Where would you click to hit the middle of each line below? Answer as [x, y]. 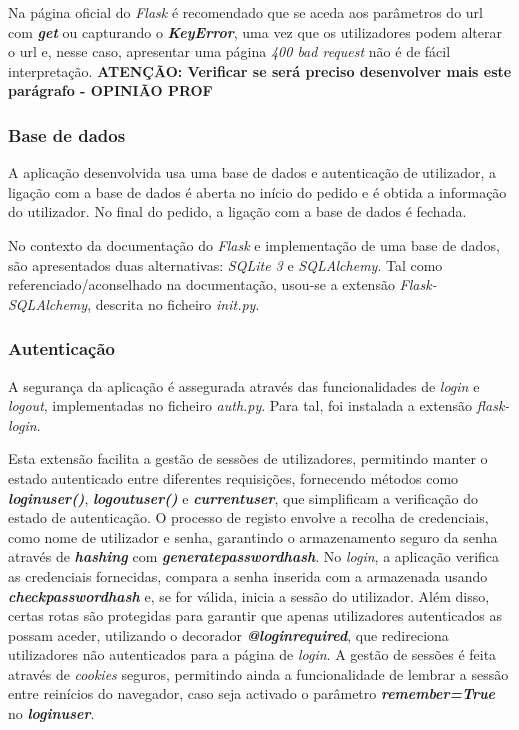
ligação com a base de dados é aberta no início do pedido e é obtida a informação [257, 191]
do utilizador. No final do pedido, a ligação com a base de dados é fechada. [237, 211]
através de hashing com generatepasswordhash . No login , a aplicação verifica [254, 556]
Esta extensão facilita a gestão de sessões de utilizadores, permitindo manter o [248, 458]
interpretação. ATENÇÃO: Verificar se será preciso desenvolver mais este [260, 70]
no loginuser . [51, 713]
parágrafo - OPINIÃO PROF [110, 90]
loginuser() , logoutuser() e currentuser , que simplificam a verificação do [243, 497]
